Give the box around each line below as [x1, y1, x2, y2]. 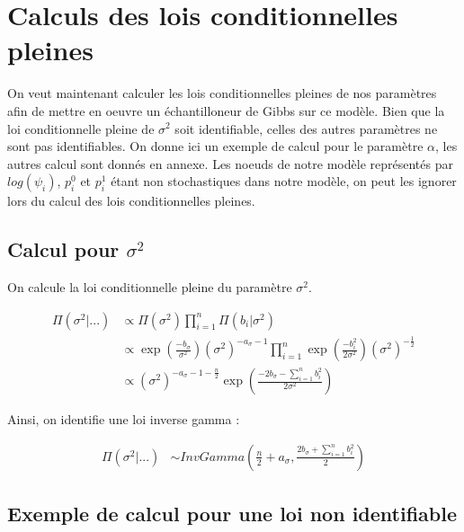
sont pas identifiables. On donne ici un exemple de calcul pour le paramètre [7, 137, 424, 155]
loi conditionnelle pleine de [7, 119, 155, 137]
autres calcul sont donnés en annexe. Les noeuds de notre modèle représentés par [7, 154, 453, 173]
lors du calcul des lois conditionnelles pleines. [7, 191, 255, 210]
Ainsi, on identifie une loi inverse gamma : [7, 410, 240, 429]
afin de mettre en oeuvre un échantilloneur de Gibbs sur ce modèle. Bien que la [7, 101, 445, 120]
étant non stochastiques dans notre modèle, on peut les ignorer [111, 172, 457, 191]
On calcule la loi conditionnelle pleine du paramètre [7, 278, 292, 297]
